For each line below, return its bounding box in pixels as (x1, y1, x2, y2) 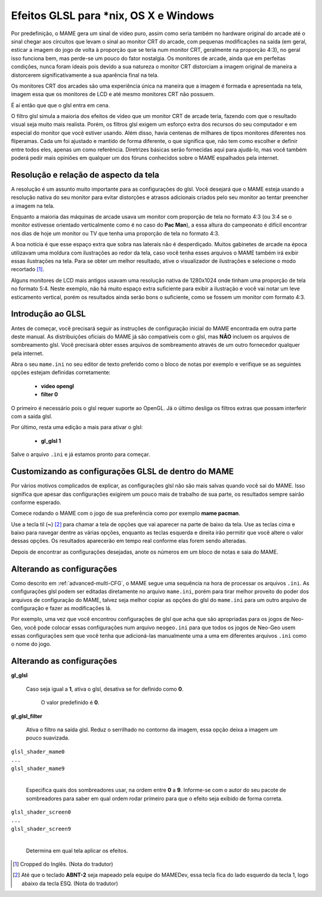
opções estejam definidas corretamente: (11, 369, 111, 376)
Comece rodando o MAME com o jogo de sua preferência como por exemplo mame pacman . (11, 510, 241, 517)
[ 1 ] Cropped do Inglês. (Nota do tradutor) (13, 861, 113, 868)
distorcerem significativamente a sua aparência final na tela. (11, 72, 159, 79)
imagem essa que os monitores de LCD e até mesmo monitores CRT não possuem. (11, 91, 215, 98)
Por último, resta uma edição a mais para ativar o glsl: (11, 424, 143, 431)
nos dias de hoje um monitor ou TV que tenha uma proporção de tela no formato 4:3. (11, 229, 220, 237)
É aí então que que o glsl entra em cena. (11, 101, 110, 108)
